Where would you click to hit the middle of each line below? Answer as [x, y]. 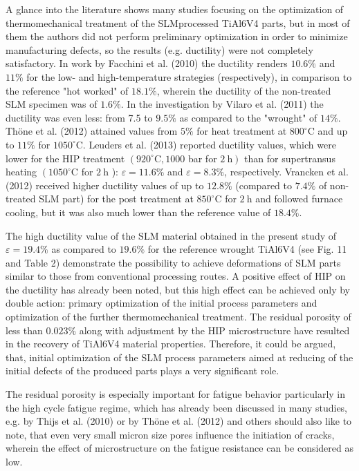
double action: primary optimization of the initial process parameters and [162, 303]
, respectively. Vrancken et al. [286, 172]
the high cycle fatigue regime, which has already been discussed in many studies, [177, 407]
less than [24, 330]
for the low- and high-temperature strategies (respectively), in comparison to [189, 76]
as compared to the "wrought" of [248, 117]
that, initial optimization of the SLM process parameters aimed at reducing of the [179, 357]
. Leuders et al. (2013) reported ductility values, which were [209, 144]
